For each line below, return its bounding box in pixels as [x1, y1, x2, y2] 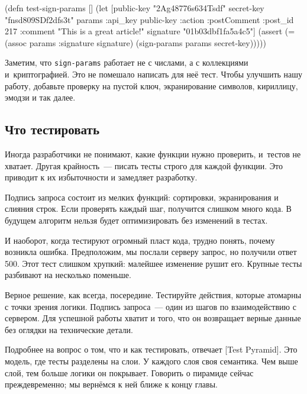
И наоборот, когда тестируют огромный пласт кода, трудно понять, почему [5, 234, 275, 246]
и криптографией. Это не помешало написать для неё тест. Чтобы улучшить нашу [5, 68, 303, 80]
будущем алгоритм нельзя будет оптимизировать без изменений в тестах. [5, 214, 268, 226]
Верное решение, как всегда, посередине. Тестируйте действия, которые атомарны [5, 288, 302, 301]
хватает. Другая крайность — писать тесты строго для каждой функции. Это [5, 159, 283, 172]
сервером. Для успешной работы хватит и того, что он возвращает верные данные [5, 312, 301, 324]
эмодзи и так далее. [5, 91, 76, 104]
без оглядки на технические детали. [5, 323, 133, 335]
